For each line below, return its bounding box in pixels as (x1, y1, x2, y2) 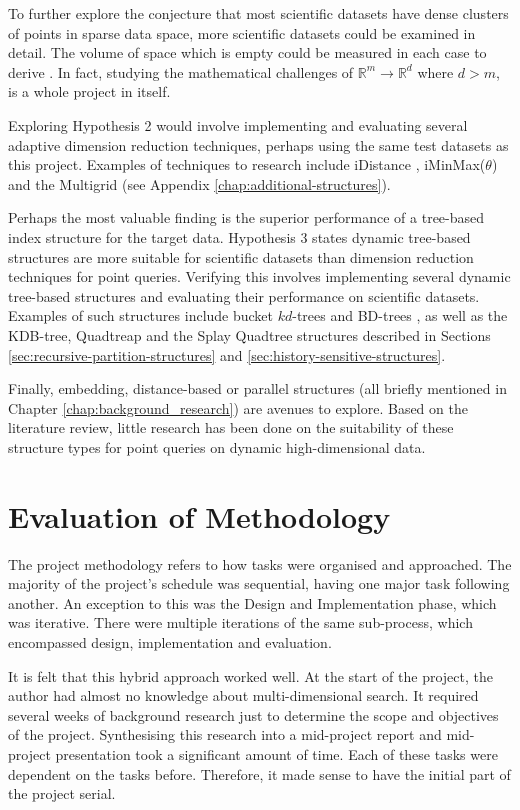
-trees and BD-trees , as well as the (292, 305, 508, 326)
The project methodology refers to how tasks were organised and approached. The (8, 553, 512, 574)
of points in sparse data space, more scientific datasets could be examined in (8, 22, 476, 43)
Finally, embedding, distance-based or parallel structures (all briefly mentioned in (8, 378, 507, 399)
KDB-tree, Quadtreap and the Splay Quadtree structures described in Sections (8, 324, 491, 345)
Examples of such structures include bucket (8, 305, 274, 326)
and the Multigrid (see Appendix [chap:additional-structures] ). (8, 173, 391, 194)
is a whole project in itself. (8, 81, 171, 102)
